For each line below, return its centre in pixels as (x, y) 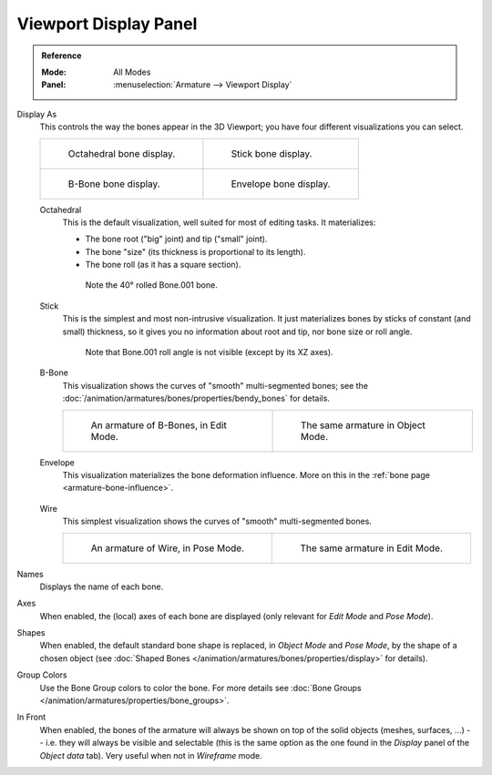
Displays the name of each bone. (102, 586)
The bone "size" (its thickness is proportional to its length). (195, 251)
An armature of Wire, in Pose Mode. (168, 548)
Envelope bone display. (281, 184)
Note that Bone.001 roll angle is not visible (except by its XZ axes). (209, 352)
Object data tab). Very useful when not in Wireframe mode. (151, 755)
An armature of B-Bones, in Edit (159, 425)
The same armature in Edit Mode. (372, 548)
